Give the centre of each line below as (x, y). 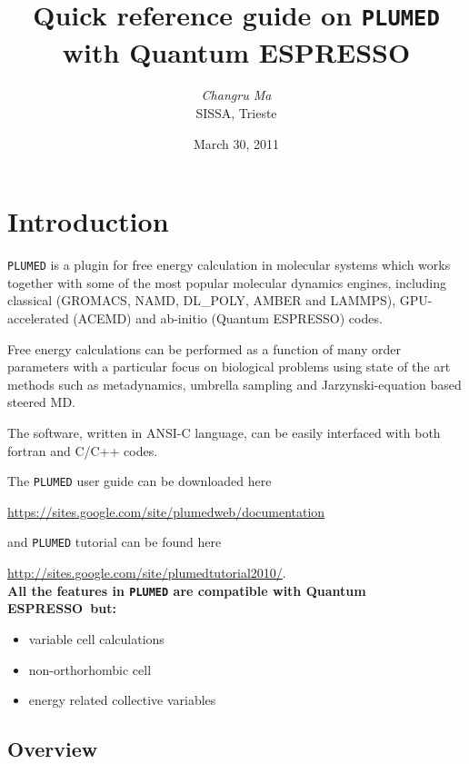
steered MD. (41, 402)
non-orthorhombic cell (90, 669)
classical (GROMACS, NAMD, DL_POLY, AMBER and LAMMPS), (202, 300)
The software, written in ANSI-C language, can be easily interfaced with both (224, 432)
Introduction (88, 221)
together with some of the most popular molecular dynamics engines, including (227, 282)
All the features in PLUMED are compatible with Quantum (187, 590)
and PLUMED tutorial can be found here (115, 542)
